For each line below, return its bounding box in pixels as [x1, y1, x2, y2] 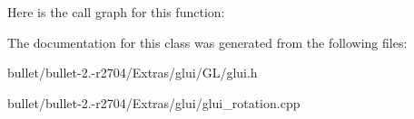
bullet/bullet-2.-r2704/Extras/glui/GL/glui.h [7, 63, 258, 82]
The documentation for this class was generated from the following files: [7, 32, 408, 51]
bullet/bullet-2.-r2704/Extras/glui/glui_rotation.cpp [7, 93, 301, 112]
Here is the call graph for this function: [7, 3, 225, 21]
